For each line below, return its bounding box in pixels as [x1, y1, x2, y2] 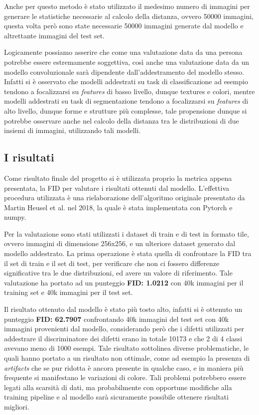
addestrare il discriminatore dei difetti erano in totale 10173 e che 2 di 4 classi [4, 333, 243, 343]
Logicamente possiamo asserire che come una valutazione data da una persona [4, 47, 243, 57]
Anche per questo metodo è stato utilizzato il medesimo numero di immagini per [4, 1, 250, 11]
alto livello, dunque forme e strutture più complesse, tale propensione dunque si [4, 105, 247, 116]
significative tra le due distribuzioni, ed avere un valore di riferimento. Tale [4, 268, 233, 278]
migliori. [4, 401, 29, 412]
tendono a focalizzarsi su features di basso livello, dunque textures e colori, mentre [4, 86, 255, 96]
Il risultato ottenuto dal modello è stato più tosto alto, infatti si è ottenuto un [4, 304, 243, 314]
